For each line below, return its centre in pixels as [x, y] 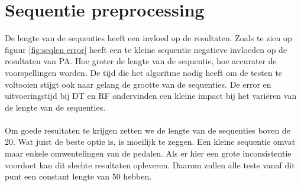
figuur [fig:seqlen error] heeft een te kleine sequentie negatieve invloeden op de [146, 49]
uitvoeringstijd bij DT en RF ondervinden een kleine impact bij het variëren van [151, 96]
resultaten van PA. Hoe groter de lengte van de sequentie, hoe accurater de [141, 61]
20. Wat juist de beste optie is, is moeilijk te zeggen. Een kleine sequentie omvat [150, 142]
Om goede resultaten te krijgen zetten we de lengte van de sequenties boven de [148, 130]
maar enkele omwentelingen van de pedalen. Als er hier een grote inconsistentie [148, 153]
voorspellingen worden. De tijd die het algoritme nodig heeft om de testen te [144, 72]
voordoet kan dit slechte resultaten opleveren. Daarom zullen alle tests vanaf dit [150, 165]
